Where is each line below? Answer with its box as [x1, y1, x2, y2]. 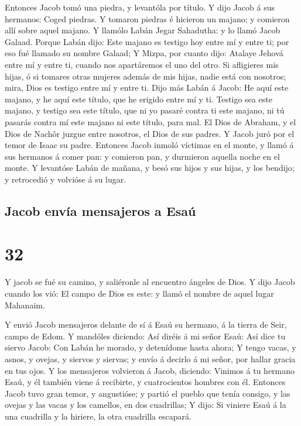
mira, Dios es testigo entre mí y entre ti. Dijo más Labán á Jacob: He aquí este [5, 81, 289, 94]
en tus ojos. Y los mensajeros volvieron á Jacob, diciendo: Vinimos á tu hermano [5, 364, 295, 376]
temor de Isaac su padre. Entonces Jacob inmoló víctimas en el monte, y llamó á [5, 139, 294, 151]
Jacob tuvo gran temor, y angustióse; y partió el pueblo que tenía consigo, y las [5, 387, 290, 399]
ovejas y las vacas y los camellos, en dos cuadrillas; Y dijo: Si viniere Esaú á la [5, 398, 286, 411]
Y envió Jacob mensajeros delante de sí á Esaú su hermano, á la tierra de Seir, [5, 318, 287, 331]
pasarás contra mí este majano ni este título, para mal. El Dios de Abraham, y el [5, 115, 296, 128]
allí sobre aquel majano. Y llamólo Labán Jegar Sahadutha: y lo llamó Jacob [5, 24, 281, 36]
